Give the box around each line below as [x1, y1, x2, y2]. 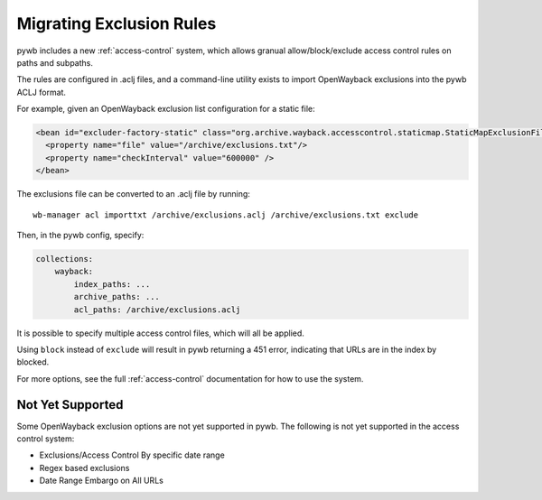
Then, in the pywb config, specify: [16, 230, 145, 241]
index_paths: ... [73, 279, 151, 289]
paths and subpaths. [16, 57, 94, 68]
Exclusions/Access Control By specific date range [39, 449, 225, 460]
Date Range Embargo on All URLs [39, 475, 164, 486]
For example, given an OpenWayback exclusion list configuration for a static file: [16, 104, 315, 115]
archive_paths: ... [73, 292, 160, 302]
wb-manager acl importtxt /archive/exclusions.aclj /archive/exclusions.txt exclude [33, 209, 419, 220]
